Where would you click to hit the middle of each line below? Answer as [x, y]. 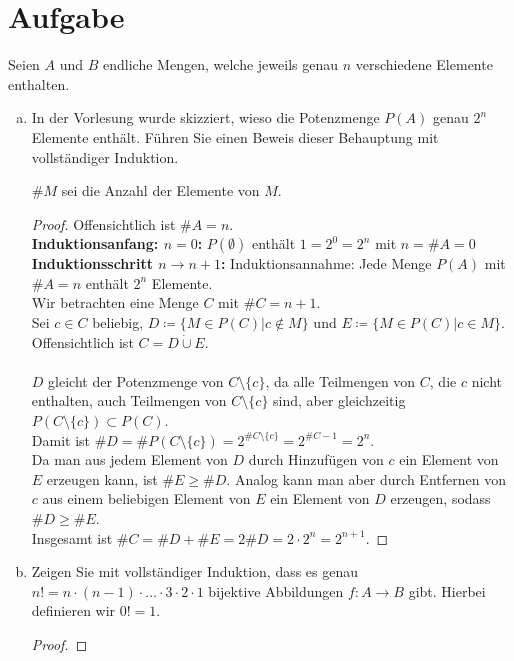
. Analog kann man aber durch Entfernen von [366, 478]
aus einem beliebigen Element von [146, 498]
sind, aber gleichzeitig [339, 400]
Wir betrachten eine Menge [115, 302]
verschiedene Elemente [424, 64]
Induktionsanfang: [95, 243]
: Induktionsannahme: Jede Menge [326, 263]
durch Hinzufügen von [316, 459]
